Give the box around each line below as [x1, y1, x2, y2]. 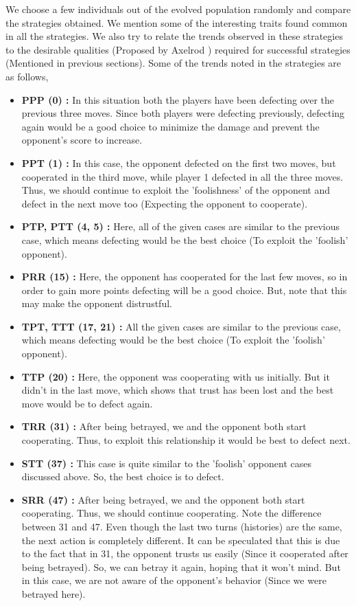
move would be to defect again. [21, 396, 153, 410]
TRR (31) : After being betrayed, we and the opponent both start [21, 419, 307, 434]
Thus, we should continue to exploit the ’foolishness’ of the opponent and [21, 183, 330, 197]
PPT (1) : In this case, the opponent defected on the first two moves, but [21, 155, 336, 170]
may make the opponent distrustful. [21, 296, 172, 311]
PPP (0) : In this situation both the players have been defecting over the [21, 92, 335, 106]
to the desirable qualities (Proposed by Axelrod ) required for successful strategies [5, 42, 351, 56]
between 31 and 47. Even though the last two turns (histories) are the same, [21, 519, 342, 533]
